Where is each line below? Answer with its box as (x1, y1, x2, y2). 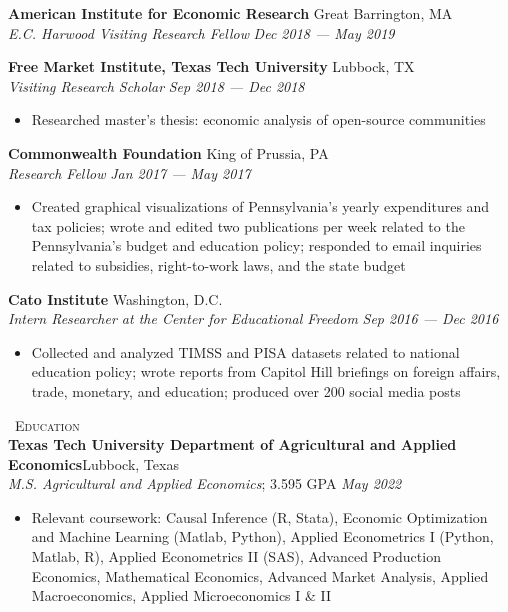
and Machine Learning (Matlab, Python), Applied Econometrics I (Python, (31, 526, 494, 547)
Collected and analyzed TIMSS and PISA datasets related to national (31, 341, 460, 362)
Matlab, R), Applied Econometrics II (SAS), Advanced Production (31, 546, 441, 567)
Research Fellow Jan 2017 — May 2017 (8, 162, 251, 183)
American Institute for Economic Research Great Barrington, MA (8, 3, 453, 23)
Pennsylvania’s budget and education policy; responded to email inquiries (31, 235, 482, 256)
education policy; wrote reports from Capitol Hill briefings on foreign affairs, (31, 361, 501, 382)
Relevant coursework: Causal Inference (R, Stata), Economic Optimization (31, 506, 488, 527)
